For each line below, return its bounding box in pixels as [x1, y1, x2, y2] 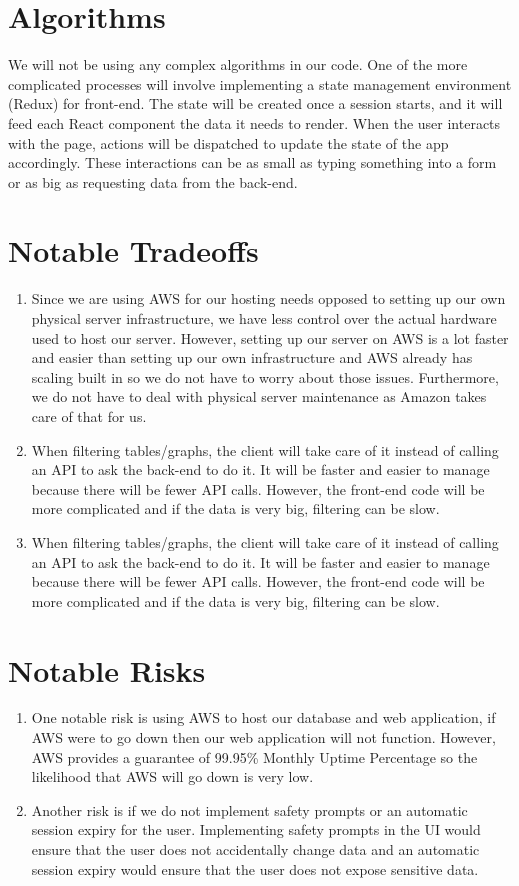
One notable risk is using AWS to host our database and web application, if [31, 707, 496, 728]
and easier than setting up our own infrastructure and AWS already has [31, 347, 473, 368]
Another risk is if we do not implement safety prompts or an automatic [31, 799, 468, 820]
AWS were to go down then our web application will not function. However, [31, 727, 496, 748]
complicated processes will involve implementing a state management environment [8, 73, 512, 94]
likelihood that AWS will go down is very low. [31, 766, 314, 787]
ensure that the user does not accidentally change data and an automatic [31, 839, 480, 859]
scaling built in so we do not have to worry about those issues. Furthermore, [31, 366, 499, 387]
